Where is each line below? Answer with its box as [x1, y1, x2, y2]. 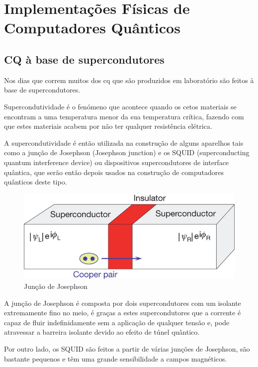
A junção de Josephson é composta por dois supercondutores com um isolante [4, 297, 241, 308]
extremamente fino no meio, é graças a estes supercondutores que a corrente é [4, 307, 241, 318]
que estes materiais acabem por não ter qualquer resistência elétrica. [4, 121, 212, 131]
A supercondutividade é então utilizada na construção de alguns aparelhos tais [4, 137, 244, 148]
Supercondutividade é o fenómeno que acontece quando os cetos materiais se [4, 101, 237, 111]
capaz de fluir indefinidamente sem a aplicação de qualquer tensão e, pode [4, 317, 230, 327]
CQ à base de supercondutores [4, 51, 165, 67]
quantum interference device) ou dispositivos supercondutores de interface [4, 157, 229, 167]
